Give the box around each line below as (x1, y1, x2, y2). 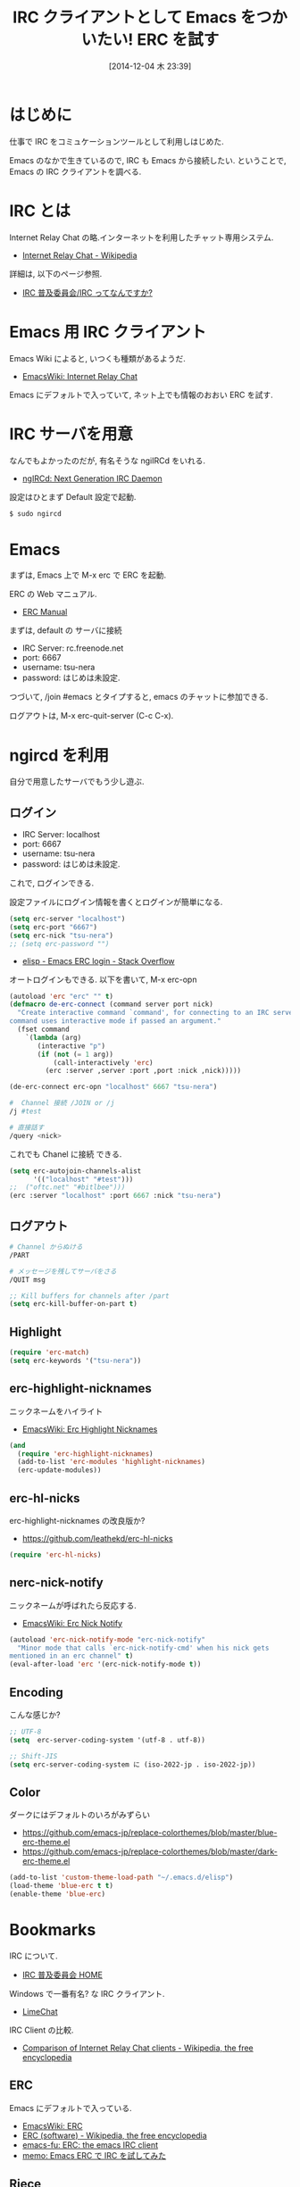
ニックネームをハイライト (9, 1406, 104, 1417)
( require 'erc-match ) (9, 1348, 90, 1357)
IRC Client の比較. (9, 2025, 74, 2035)
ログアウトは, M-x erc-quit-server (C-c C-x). (9, 711, 174, 721)
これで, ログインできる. (9, 877, 95, 888)
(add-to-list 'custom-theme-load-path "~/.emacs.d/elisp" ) (9, 1873, 234, 1883)
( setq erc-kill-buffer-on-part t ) (9, 1300, 138, 1309)
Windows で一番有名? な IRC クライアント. (9, 1988, 165, 1999)
